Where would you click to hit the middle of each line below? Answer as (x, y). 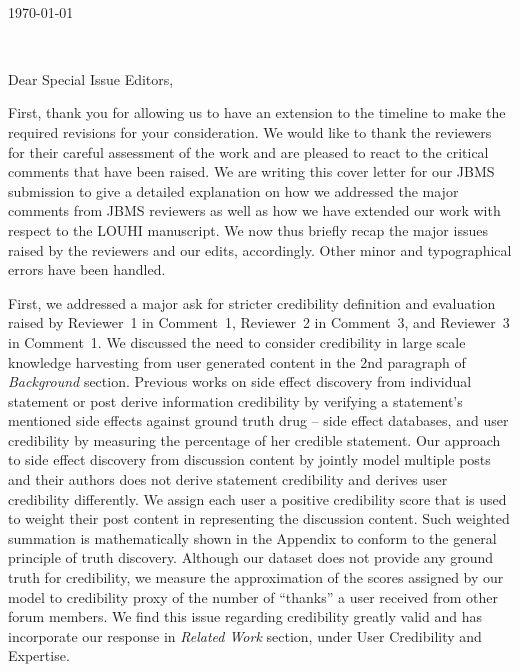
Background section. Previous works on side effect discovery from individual (240, 381)
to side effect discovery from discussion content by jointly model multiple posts (249, 459)
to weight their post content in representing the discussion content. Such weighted (259, 518)
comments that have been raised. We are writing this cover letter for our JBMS (251, 171)
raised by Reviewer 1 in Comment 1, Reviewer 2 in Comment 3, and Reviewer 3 (259, 322)
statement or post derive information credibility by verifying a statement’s (235, 400)
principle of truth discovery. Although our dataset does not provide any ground (251, 557)
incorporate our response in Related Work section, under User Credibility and (245, 635)
